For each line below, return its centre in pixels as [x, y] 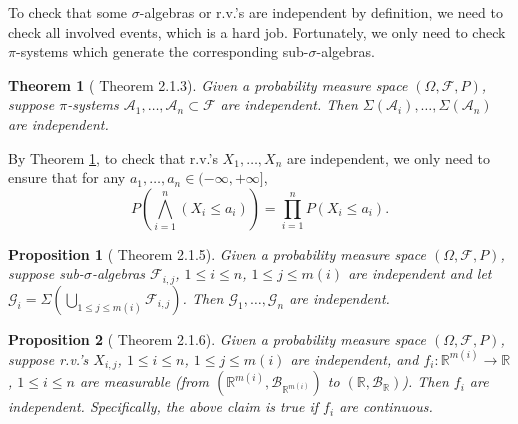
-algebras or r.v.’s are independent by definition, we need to [321, 12]
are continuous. [386, 406]
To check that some [68, 12]
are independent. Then [289, 104]
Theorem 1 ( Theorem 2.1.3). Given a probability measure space [208, 84]
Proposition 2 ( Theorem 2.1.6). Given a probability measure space [217, 338]
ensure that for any [67, 177]
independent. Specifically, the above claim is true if [163, 406]
